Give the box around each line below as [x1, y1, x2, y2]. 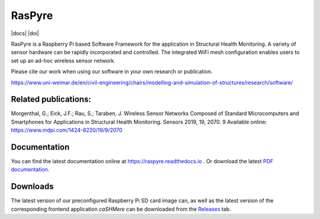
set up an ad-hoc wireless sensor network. [11, 57, 116, 64]
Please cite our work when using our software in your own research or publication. [11, 68, 213, 75]
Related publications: [11, 94, 91, 104]
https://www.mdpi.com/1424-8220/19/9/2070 [11, 126, 123, 134]
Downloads [11, 182, 54, 192]
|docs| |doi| [11, 30, 40, 37]
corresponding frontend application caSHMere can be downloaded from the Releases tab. [11, 205, 231, 212]
